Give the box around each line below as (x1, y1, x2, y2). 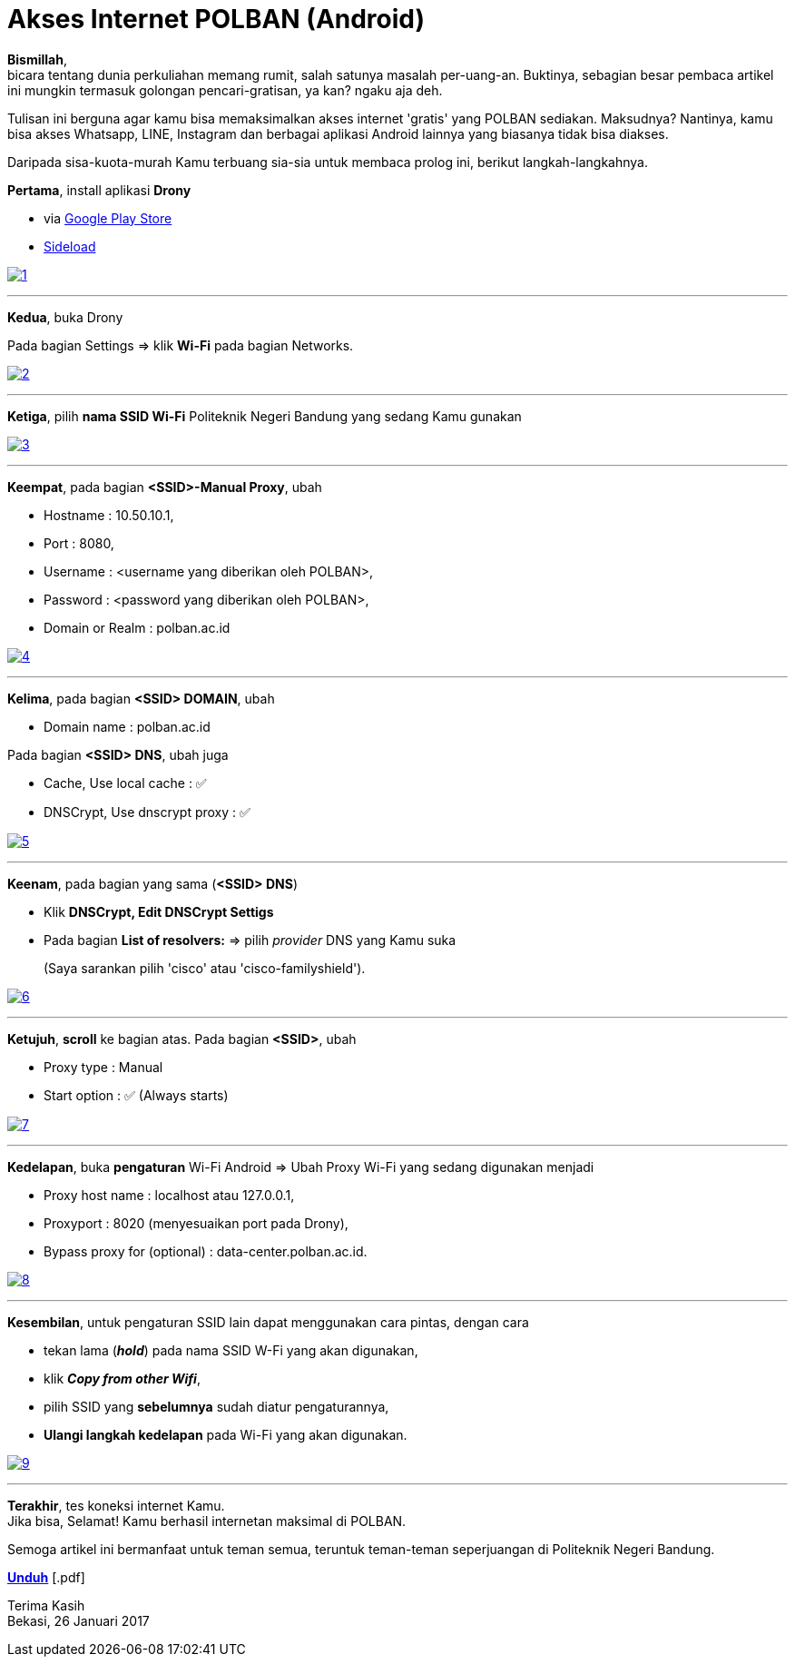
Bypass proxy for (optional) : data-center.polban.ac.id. (44, 1243, 368, 1259)
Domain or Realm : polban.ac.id (44, 619, 231, 635)
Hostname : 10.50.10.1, (44, 507, 174, 523)
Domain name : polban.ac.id (44, 718, 211, 734)
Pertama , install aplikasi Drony (7, 182, 191, 198)
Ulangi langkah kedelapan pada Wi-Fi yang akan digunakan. (44, 1426, 407, 1442)
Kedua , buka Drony (7, 309, 123, 325)
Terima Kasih (7, 1597, 85, 1613)
